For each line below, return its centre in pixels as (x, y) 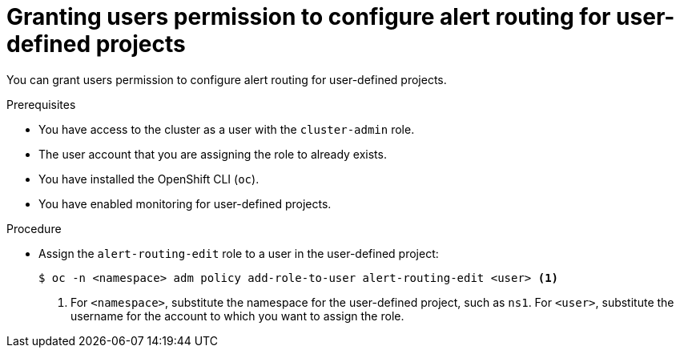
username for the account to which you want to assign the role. (237, 316)
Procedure (34, 228)
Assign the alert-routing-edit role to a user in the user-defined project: (239, 253)
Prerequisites (41, 104)
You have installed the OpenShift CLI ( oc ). (149, 179)
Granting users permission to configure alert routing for (309, 17)
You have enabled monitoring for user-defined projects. (185, 203)
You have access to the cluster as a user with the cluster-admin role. (227, 129)
